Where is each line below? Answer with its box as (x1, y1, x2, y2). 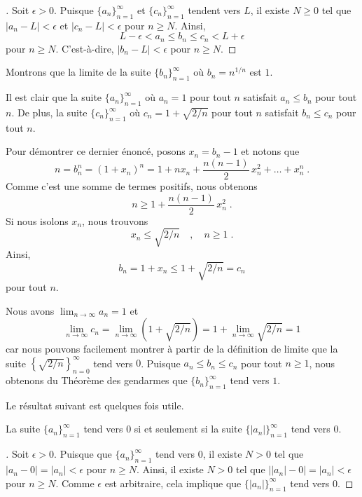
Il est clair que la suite (6, 90, 102, 104)
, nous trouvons (82, 213, 148, 228)
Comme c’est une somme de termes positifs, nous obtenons (6, 179, 258, 193)
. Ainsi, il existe (136, 462, 204, 477)
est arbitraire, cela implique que (104, 475, 242, 490)
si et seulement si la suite (134, 421, 242, 436)
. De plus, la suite (11, 105, 88, 120)
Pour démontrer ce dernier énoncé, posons (6, 144, 186, 158)
